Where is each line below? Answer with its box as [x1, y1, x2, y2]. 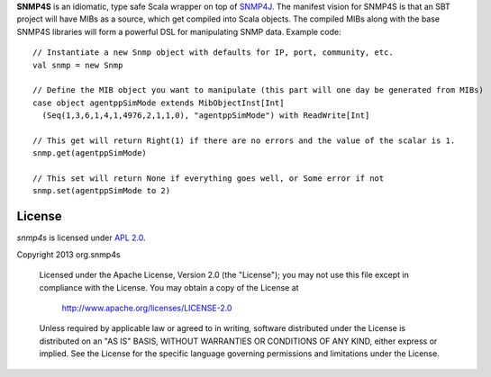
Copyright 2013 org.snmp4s [16, 248, 121, 260]
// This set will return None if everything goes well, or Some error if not [32, 174, 385, 184]
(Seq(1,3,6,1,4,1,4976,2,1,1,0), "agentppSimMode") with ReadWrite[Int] [41, 111, 370, 121]
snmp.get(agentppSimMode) [32, 148, 148, 158]
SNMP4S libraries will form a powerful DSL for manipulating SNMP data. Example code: [16, 26, 341, 37]
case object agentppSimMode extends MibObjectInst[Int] [32, 97, 285, 108]
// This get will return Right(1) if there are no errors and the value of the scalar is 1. [32, 135, 456, 146]
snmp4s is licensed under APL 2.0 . [16, 232, 146, 243]
